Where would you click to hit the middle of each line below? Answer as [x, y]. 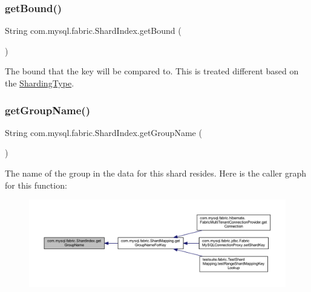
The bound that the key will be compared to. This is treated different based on [152, 71]
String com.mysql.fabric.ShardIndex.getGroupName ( [103, 132]
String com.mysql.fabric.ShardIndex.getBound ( [93, 31]
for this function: [36, 185]
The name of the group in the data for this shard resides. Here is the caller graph [156, 173]
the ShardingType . [40, 83]
